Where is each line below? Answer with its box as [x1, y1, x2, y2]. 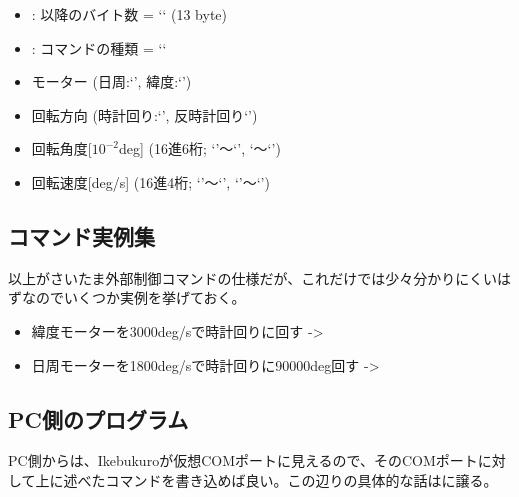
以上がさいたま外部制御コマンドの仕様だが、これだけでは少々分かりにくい [8, 267, 498, 288]
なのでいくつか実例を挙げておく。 [21, 287, 246, 308]
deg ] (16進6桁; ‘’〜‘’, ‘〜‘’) [119, 138, 281, 159]
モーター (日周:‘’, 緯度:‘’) [31, 71, 192, 92]
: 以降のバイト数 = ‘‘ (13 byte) [31, 4, 228, 24]
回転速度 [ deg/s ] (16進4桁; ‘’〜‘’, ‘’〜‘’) [31, 171, 270, 192]
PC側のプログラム [8, 403, 189, 434]
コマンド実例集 [8, 220, 155, 251]
